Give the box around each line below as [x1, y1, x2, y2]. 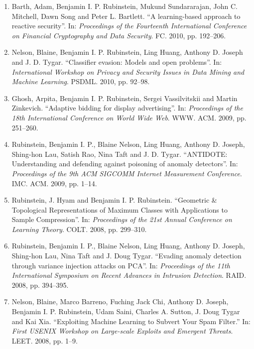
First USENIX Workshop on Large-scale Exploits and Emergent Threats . [11, 326, 233, 336]
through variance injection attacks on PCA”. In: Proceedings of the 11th [11, 260, 230, 270]
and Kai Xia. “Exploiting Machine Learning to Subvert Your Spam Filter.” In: [11, 316, 251, 326]
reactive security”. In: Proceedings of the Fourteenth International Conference [11, 20, 247, 31]
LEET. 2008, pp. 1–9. [11, 335, 78, 346]
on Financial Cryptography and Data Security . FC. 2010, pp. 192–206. [11, 30, 226, 40]
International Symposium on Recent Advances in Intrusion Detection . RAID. [11, 270, 247, 280]
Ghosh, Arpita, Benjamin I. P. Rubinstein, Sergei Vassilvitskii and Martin [11, 93, 238, 103]
